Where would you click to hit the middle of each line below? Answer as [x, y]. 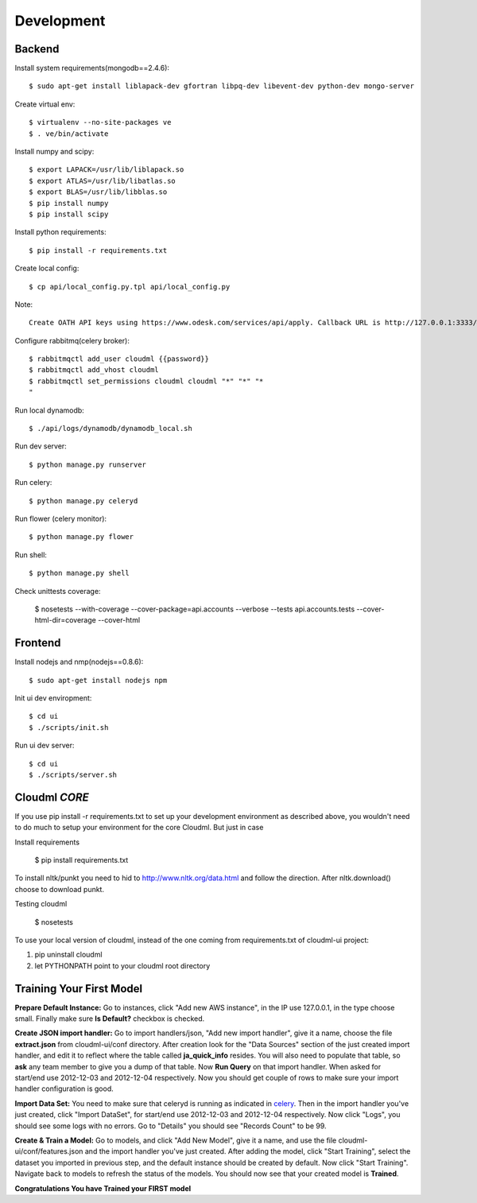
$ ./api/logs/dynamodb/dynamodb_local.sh [111, 429]
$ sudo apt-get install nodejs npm [98, 680]
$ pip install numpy [69, 203]
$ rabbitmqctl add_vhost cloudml [94, 370]
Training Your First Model [79, 989]
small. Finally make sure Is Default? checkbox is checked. [110, 1019]
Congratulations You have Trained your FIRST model [103, 1188]
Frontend [38, 643]
